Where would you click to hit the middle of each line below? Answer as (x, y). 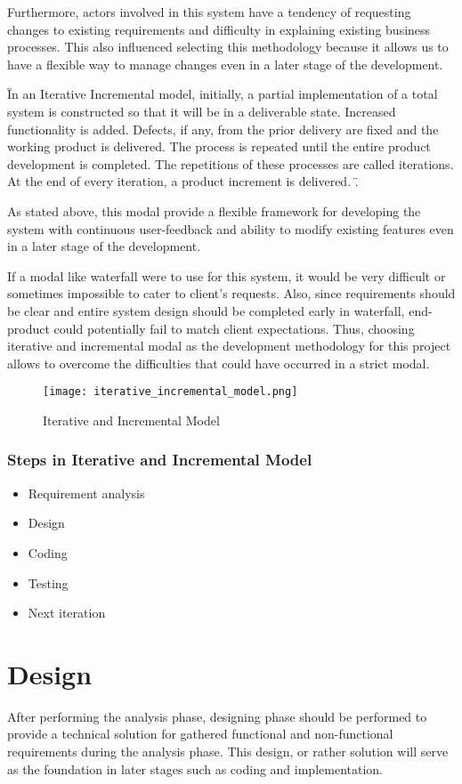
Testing (48, 582)
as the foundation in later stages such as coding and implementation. (195, 768)
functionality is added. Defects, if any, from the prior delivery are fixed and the (223, 129)
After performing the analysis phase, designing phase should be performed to (217, 716)
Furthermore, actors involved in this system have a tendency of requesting (209, 12)
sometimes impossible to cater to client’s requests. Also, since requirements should (231, 293)
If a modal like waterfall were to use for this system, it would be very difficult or (227, 275)
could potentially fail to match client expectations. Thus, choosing (234, 328)
